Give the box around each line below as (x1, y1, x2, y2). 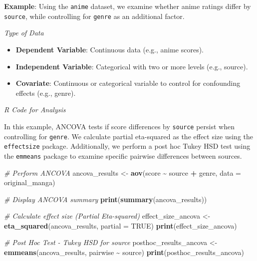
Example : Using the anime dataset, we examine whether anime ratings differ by (4, 1, 251, 11)
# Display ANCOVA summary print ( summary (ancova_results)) (4, 194, 207, 204)
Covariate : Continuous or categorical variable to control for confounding (15, 78, 241, 88)
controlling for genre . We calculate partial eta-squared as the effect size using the (4, 131, 254, 141)
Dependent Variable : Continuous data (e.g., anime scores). (15, 44, 204, 54)
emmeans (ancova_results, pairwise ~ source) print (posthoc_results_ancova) (4, 247, 244, 258)
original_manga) (4, 177, 55, 188)
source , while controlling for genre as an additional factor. (4, 10, 185, 21)
